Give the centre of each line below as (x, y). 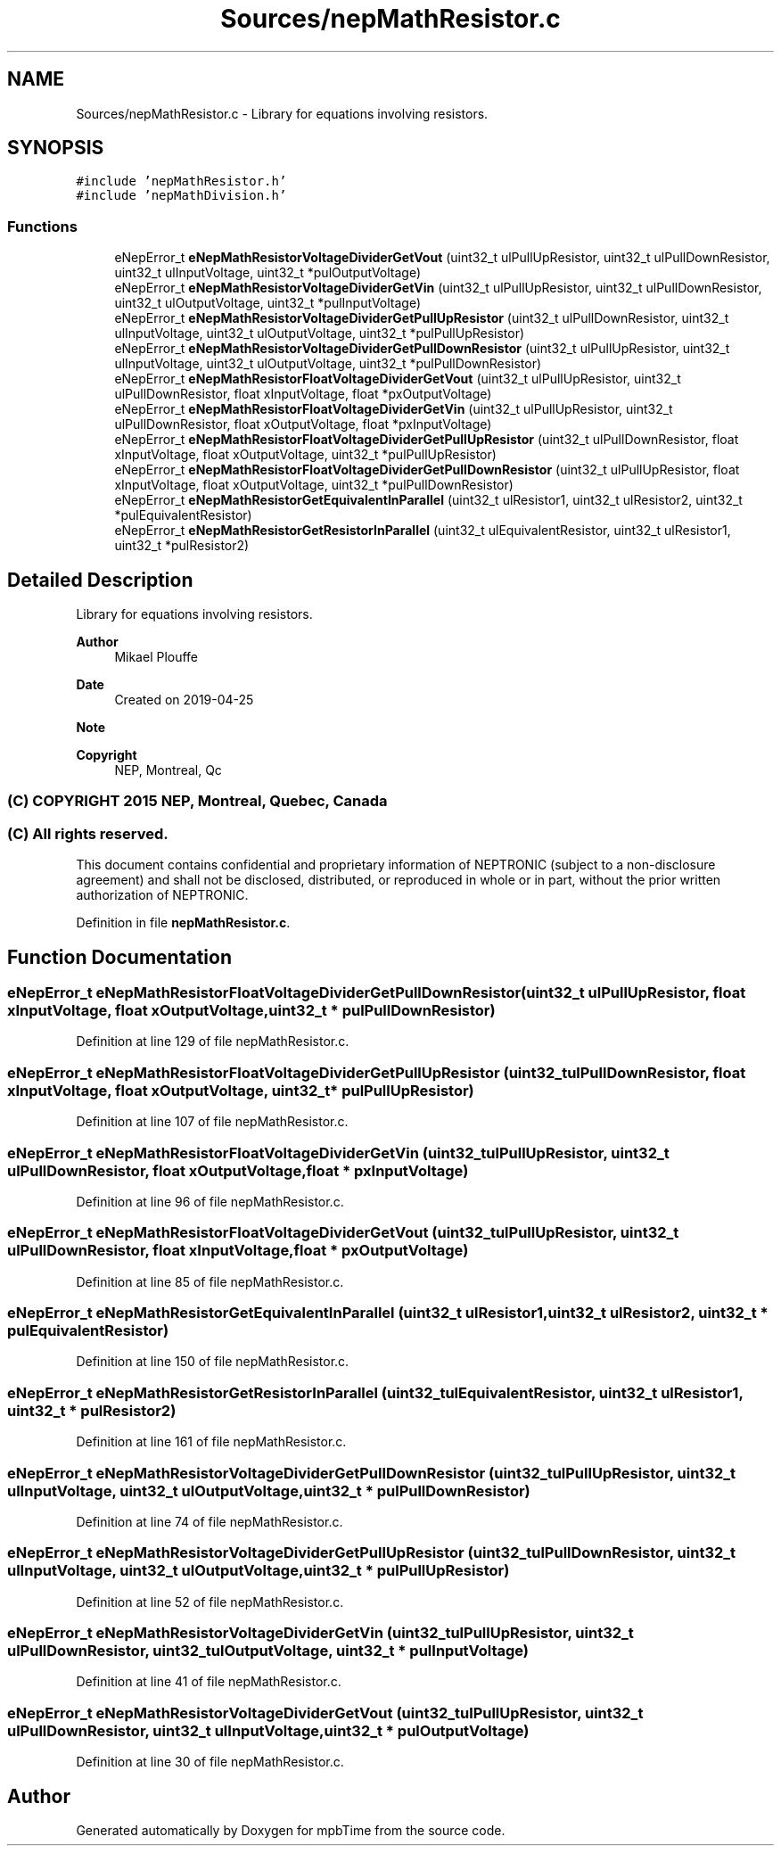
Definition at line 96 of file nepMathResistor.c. (210, 1201)
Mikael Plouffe (156, 657)
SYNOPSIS (56, 148)
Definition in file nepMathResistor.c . (183, 923)
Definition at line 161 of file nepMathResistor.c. (211, 1442)
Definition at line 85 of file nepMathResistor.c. (210, 1281)
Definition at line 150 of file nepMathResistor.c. (213, 1362)
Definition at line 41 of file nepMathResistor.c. (209, 1682)
